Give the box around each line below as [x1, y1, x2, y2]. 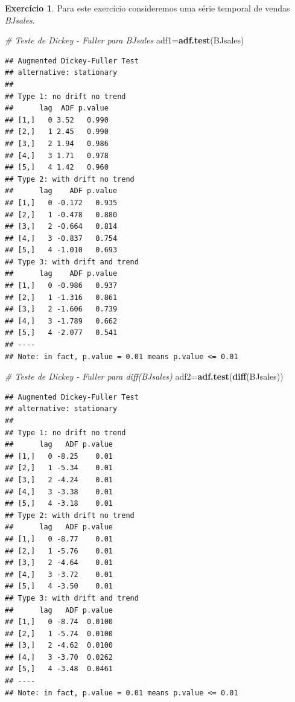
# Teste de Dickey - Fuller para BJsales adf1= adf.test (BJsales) [5, 34, 244, 46]
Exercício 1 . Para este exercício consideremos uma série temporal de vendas [5, 2, 290, 14]
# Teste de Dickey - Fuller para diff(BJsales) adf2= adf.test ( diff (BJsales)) [5, 370, 284, 383]
